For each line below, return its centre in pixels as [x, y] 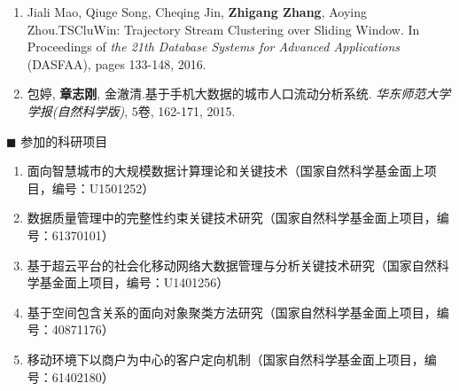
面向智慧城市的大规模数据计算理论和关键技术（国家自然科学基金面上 [226, 171]
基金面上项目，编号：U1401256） [134, 282]
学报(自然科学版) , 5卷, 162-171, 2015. [131, 110]
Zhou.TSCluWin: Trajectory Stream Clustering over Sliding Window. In [223, 29]
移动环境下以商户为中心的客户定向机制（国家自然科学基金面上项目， [226, 359]
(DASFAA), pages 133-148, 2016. [117, 63]
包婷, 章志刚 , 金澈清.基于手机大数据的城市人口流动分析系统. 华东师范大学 [239, 94]
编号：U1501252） [103, 188]
